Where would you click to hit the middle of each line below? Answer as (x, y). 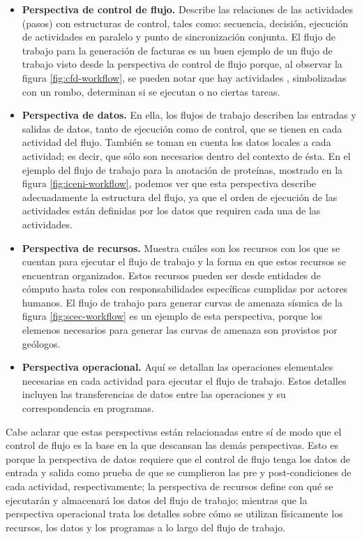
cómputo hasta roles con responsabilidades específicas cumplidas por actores (185, 289)
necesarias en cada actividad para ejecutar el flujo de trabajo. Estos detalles (184, 380)
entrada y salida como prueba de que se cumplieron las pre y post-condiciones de (179, 472)
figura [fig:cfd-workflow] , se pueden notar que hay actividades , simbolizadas (184, 77)
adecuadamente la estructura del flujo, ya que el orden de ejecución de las (180, 197)
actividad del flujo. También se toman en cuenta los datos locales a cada (176, 142)
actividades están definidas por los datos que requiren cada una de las (171, 211)
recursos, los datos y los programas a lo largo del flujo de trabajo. (146, 527)
